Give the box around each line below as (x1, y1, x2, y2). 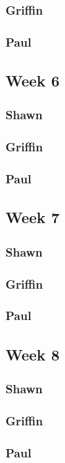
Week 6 (6, 70, 59, 91)
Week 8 (6, 343, 59, 365)
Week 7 (6, 206, 59, 228)
